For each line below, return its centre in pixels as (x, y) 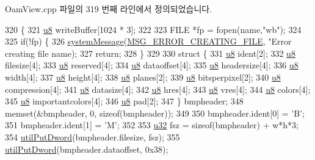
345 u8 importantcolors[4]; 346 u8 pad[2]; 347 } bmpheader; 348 (124, 101)
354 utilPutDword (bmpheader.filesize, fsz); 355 (92, 136)
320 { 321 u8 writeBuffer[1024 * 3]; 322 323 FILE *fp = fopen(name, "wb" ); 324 (153, 29)
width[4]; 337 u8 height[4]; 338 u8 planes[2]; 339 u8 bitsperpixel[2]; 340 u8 (143, 77)
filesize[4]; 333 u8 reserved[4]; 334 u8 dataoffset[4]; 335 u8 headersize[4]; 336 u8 (152, 65)
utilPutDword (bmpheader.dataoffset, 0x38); (87, 149)
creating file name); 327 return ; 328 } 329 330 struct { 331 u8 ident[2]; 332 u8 (150, 53)
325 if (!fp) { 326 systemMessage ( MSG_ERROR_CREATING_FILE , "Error (148, 41)
